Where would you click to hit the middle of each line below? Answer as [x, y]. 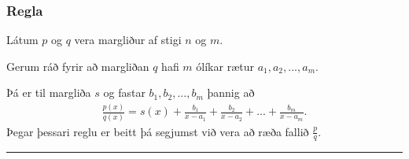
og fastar [124, 92]
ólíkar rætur [225, 66]
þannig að [231, 92]
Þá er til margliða [49, 92]
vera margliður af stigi [128, 40]
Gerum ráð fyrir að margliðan [78, 66]
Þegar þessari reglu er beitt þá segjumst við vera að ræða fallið [158, 131]
